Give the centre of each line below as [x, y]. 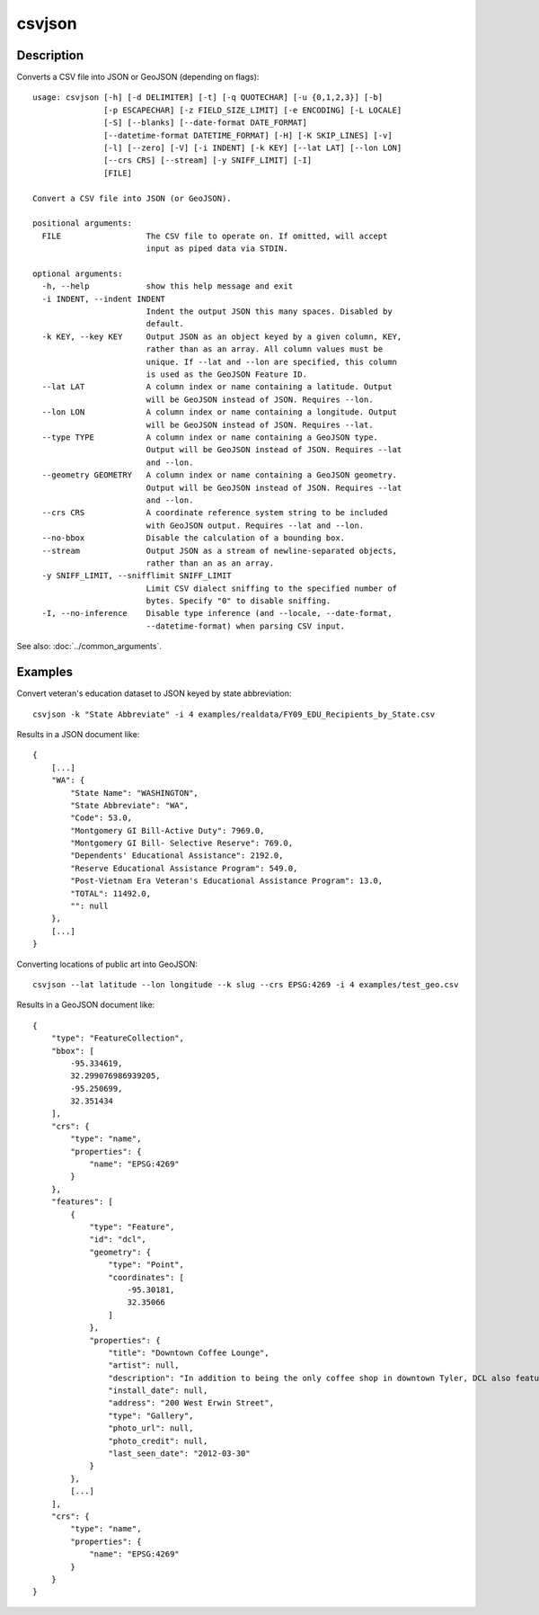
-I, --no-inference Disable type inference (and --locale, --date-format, [217, 613]
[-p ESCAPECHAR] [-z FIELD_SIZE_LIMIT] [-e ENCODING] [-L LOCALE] [253, 110]
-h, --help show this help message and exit [168, 286]
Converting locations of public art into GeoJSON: [107, 964]
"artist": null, [144, 1365]
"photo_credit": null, [158, 1441]
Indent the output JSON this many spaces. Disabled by [269, 312]
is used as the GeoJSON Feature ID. [226, 375]
